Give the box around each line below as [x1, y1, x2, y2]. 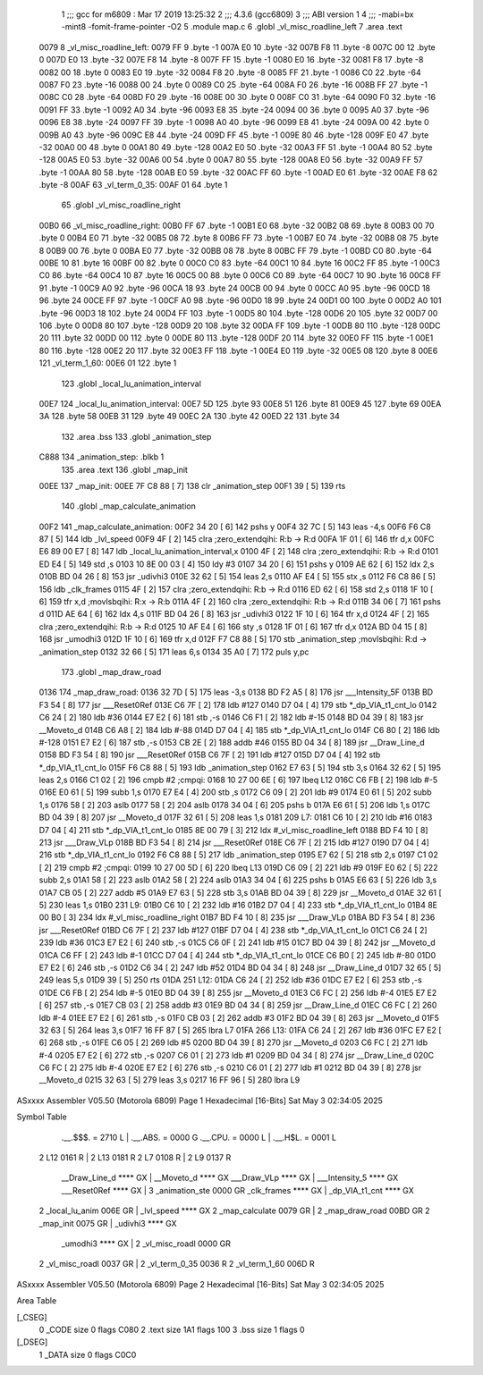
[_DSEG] [16, 1337, 48, 1347]
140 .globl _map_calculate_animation [61, 501, 196, 511]
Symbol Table [16, 1111, 67, 1122]
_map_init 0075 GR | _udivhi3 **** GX [38, 1218, 178, 1228]
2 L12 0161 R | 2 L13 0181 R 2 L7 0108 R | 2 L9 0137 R [38, 1152, 232, 1163]
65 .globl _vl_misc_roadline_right [61, 199, 181, 210]
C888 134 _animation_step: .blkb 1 [38, 451, 165, 462]
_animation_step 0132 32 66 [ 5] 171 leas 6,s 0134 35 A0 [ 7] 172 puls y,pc [38, 646, 309, 657]
